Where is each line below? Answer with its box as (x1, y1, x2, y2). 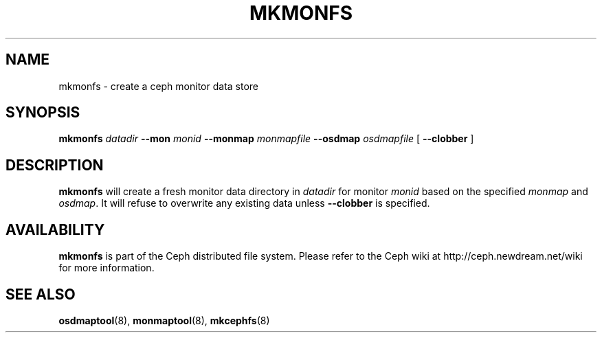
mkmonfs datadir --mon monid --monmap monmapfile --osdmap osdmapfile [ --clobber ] (58, 133, 474, 145)
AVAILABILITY (5, 221, 105, 238)
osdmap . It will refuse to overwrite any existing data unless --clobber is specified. (58, 197, 430, 210)
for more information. (58, 262, 155, 274)
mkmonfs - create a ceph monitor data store (58, 80, 258, 92)
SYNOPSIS (5, 104, 80, 122)
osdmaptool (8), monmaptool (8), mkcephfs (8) (58, 314, 270, 326)
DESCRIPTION (5, 156, 104, 174)
